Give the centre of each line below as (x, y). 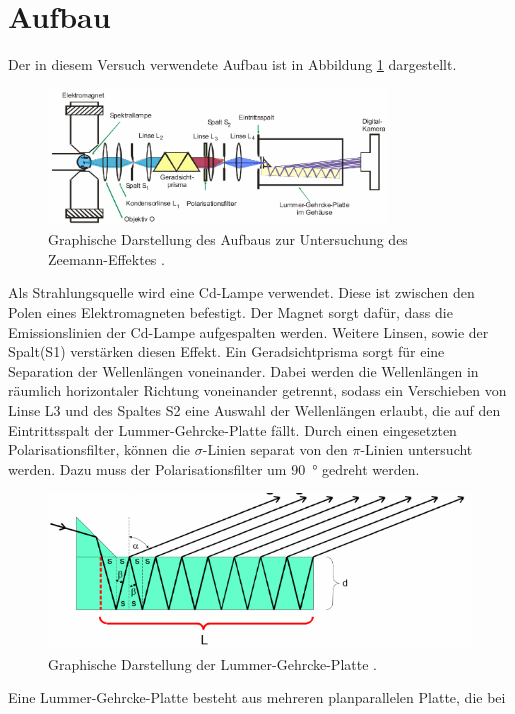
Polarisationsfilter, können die (99, 449)
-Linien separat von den (275, 449)
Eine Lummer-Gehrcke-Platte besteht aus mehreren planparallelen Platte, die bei (257, 697)
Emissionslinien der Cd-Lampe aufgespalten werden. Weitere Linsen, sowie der (248, 331)
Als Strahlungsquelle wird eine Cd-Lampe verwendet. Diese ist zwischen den (241, 292)
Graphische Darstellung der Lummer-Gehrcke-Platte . (212, 663)
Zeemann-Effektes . (106, 258)
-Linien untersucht (416, 449)
